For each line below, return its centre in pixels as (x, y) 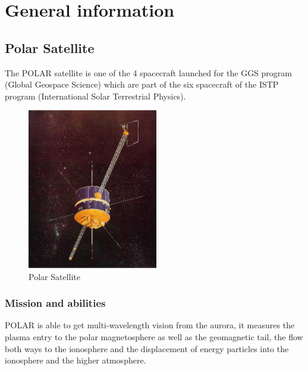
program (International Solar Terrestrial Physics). (95, 96)
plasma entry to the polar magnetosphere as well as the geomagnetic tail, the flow (154, 336)
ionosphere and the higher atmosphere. (76, 360)
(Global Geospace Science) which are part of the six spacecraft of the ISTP (142, 84)
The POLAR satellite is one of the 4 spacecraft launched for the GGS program (148, 72)
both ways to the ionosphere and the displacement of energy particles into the (147, 348)
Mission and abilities (55, 303)
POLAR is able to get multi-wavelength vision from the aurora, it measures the (150, 325)
